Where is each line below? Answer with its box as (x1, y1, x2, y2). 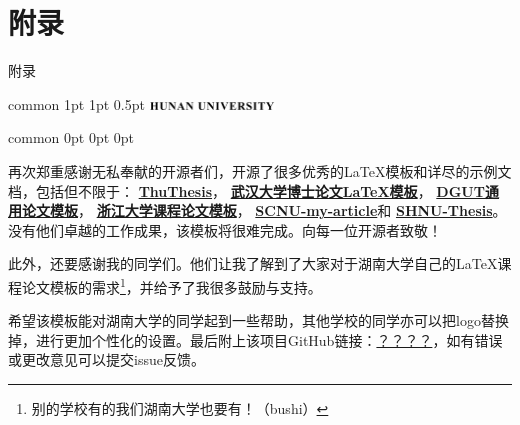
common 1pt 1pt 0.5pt (8, 93, 145, 114)
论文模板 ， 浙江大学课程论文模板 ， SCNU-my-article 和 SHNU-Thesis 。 (21, 200, 507, 221)
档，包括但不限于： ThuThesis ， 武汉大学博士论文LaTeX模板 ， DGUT (8, 180, 485, 201)
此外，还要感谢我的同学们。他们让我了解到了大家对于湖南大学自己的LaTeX (8, 253, 498, 274)
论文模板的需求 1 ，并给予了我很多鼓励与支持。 (21, 273, 322, 297)
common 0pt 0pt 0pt (8, 127, 135, 148)
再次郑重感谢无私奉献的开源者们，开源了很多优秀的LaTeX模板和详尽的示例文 (8, 160, 512, 181)
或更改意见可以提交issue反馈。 (8, 349, 205, 370)
